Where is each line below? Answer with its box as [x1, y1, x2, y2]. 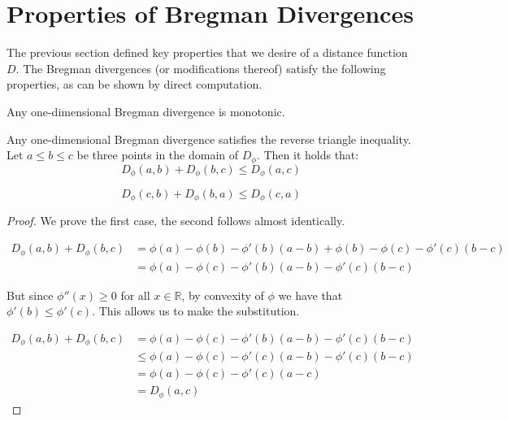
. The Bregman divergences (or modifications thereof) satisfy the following [15, 59, 386, 76]
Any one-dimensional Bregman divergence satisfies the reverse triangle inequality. [7, 130, 411, 147]
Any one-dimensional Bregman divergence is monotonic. [7, 102, 285, 119]
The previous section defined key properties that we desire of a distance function [7, 44, 408, 61]
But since [7, 286, 54, 303]
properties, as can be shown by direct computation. [7, 76, 263, 93]
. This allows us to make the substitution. [92, 302, 300, 319]
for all [120, 286, 150, 303]
